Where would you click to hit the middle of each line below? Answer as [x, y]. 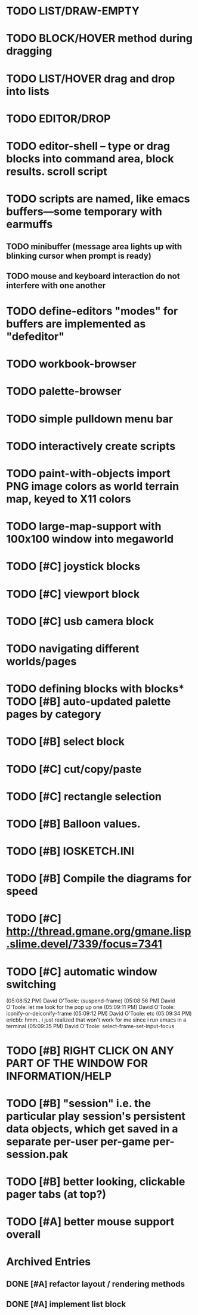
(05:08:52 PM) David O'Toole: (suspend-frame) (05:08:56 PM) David [91, 1001]
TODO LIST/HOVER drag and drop [91, 78]
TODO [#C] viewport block [73, 594]
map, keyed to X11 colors [69, 499]
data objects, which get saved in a [92, 1128]
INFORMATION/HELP [59, 1076]
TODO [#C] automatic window [82, 972]
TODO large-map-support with [84, 527]
